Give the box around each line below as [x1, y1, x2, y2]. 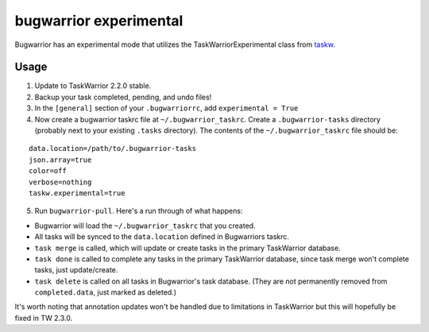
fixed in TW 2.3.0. [14, 313, 73, 322]
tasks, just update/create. [34, 265, 118, 275]
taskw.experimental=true [29, 188, 126, 198]
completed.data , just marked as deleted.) [34, 288, 177, 297]
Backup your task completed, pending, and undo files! [34, 92, 212, 102]
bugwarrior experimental [14, 12, 184, 29]
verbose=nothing [29, 177, 92, 187]
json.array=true [29, 155, 92, 164]
